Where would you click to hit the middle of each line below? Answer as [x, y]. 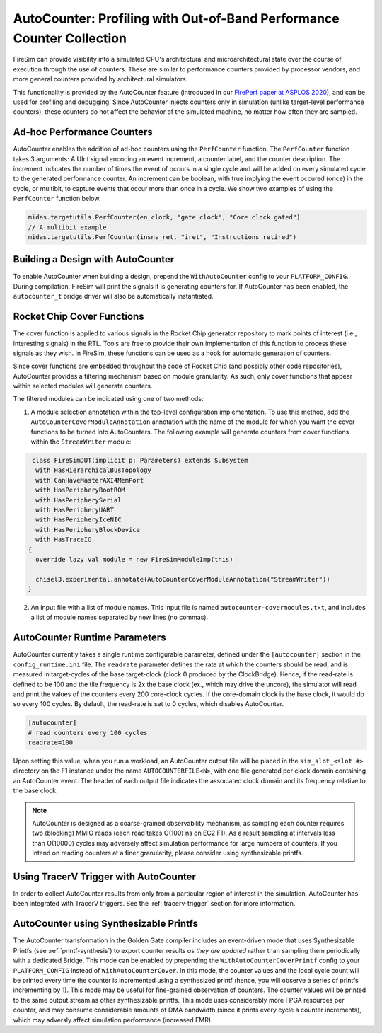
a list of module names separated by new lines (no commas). [120, 617]
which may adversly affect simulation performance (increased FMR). [113, 1020]
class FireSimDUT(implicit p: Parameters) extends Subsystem [140, 460]
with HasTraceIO [64, 540]
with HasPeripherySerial [79, 500]
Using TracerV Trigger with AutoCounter [104, 877]
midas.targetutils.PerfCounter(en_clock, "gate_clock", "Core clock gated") [164, 217]
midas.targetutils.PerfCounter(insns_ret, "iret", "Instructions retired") [162, 237]
